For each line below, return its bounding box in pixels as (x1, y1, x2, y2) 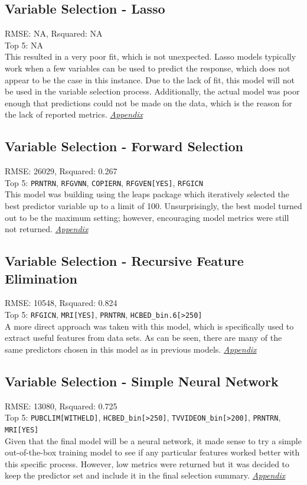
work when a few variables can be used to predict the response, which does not (5, 61, 290, 74)
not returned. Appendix (5, 223, 89, 235)
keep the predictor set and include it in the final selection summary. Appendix (5, 469, 286, 481)
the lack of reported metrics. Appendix (5, 108, 143, 121)
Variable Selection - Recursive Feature (5, 252, 244, 270)
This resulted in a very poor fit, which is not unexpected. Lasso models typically (5, 50, 296, 63)
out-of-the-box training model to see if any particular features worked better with (5, 446, 300, 458)
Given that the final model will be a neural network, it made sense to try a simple (5, 434, 302, 447)
